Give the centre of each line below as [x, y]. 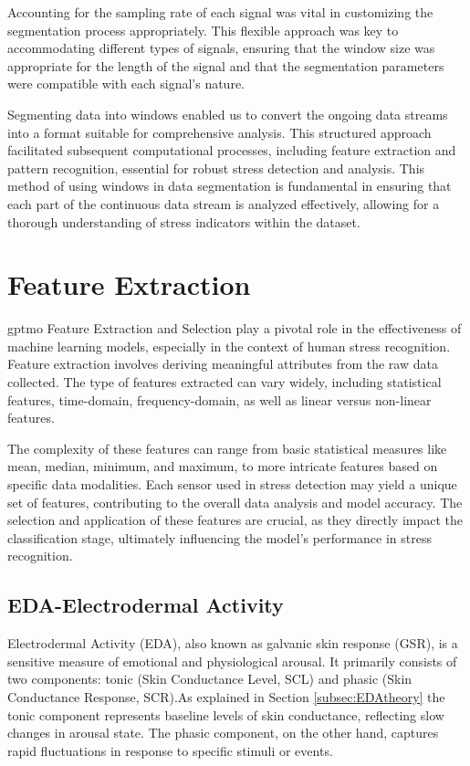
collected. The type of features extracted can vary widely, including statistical [225, 382]
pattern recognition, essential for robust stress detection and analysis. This [216, 168]
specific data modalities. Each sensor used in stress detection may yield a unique [232, 484]
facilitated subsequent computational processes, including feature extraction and [232, 150]
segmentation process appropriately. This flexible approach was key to [203, 30]
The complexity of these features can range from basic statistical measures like [227, 448]
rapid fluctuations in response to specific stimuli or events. [170, 750]
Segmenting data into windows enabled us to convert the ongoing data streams [228, 114]
